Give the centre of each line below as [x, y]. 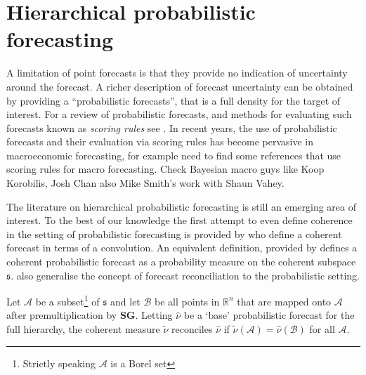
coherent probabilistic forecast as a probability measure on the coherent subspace [181, 262]
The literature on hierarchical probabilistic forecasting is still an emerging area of [182, 206]
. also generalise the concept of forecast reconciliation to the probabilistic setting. [185, 275]
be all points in [187, 301]
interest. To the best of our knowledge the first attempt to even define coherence [179, 220]
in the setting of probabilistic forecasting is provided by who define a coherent [174, 233]
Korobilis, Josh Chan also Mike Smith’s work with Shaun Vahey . [145, 183]
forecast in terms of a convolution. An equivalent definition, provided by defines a [182, 248]
